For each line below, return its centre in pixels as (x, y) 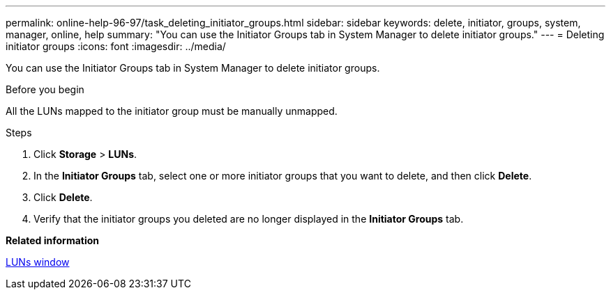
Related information (53, 240)
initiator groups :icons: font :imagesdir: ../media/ (116, 46)
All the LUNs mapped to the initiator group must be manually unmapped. (172, 111)
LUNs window (38, 262)
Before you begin (45, 89)
